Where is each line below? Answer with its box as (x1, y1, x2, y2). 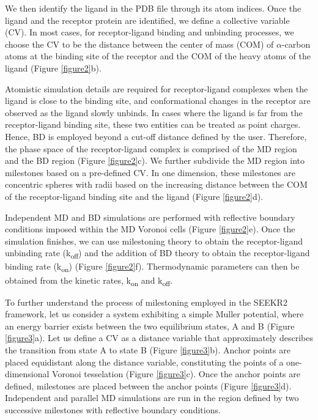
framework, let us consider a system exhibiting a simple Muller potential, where (5, 308, 304, 320)
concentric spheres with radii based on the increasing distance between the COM (5, 178, 308, 191)
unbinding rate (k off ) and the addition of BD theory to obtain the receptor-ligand (5, 246, 310, 261)
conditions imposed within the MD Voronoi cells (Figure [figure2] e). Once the (5, 223, 295, 235)
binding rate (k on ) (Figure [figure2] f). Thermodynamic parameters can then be (5, 260, 300, 274)
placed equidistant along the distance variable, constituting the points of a (5, 355, 284, 368)
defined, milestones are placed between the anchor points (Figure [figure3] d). (5, 379, 292, 392)
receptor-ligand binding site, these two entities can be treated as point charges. (5, 118, 301, 131)
